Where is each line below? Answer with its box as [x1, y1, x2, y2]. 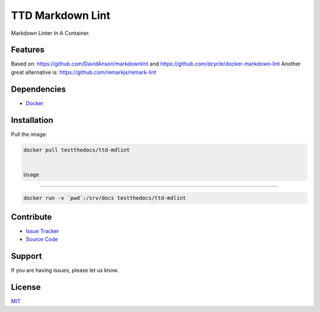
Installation [11, 115, 53, 125]
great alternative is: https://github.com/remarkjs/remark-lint [11, 69, 156, 76]
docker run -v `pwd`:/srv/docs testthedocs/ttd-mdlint [23, 195, 186, 201]
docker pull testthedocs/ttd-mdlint [23, 147, 130, 153]
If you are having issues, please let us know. [11, 266, 119, 274]
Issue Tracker [25, 227, 59, 235]
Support [11, 251, 42, 261]
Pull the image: [11, 131, 47, 138]
